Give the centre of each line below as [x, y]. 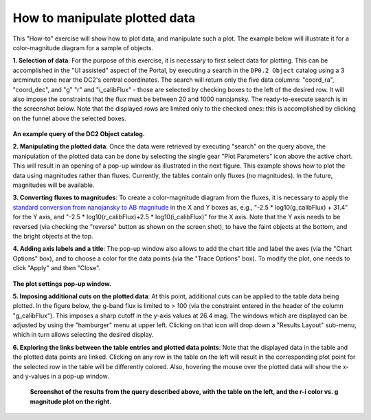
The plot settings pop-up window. [62, 284]
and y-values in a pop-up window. [61, 376]
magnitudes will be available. [54, 185]
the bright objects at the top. [53, 236]
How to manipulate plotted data [104, 18]
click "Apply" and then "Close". [57, 268]
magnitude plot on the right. [71, 401]
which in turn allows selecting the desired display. [83, 335]
